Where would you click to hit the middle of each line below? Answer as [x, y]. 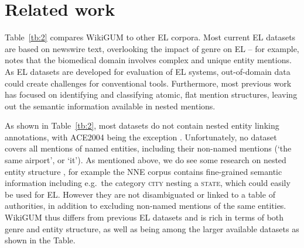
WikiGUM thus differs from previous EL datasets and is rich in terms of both [144, 217]
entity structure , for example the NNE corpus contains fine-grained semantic [144, 171]
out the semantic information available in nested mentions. [110, 106]
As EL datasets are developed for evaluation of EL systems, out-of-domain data [148, 71]
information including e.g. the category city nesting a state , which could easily [148, 183]
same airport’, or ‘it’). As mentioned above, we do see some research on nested [146, 160]
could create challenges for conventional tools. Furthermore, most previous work [148, 83]
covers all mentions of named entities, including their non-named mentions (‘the [148, 148]
